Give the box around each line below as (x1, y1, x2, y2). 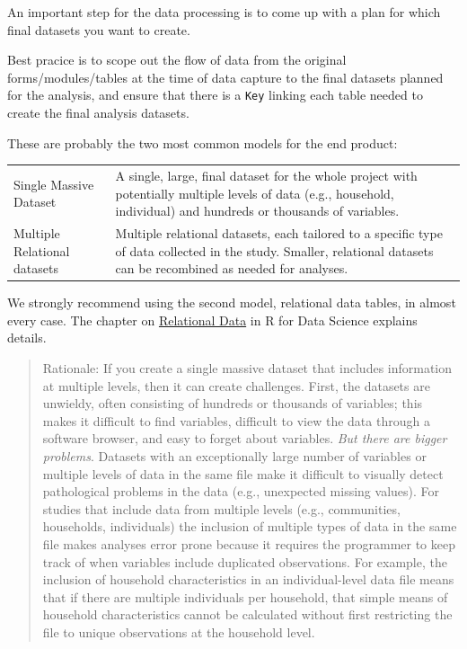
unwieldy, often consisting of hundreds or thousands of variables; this (42, 394, 423, 413)
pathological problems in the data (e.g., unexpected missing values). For (42, 482, 440, 501)
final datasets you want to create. (7, 20, 190, 39)
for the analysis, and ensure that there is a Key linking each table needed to (7, 85, 423, 104)
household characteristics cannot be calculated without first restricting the (42, 605, 453, 624)
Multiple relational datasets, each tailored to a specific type (115, 224, 443, 242)
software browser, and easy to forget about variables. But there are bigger (42, 429, 447, 448)
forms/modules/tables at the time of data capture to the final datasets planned (7, 67, 444, 86)
